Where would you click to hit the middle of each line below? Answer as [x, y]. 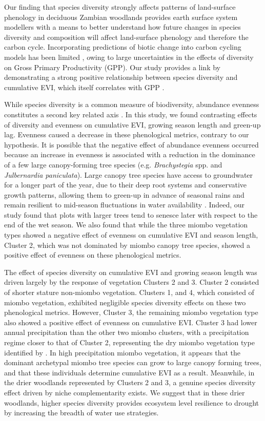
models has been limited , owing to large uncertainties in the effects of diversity [129, 57]
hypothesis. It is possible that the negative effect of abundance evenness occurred [131, 144]
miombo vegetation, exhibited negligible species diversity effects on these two [125, 302]
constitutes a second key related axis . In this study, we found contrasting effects [131, 114]
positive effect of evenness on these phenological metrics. [93, 255]
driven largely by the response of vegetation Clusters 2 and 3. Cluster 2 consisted [132, 282]
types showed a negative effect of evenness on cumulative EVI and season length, [131, 235]
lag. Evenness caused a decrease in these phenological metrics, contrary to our [127, 134]
